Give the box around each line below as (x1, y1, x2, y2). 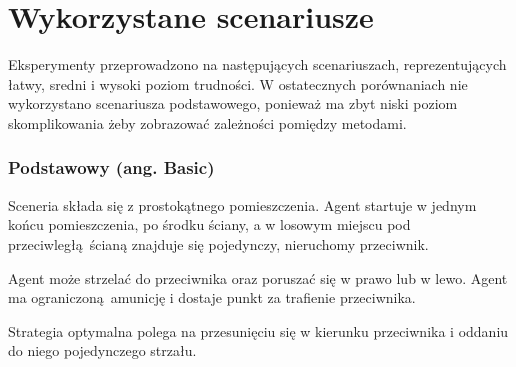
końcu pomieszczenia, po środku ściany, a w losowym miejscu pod (8, 214, 411, 235)
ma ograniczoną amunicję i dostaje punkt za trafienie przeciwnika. (8, 287, 416, 308)
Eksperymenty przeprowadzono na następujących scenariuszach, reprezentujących (8, 54, 507, 75)
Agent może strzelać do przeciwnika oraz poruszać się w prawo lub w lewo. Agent (8, 267, 508, 288)
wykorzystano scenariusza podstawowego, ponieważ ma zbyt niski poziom (8, 93, 458, 114)
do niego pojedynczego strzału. (8, 340, 197, 361)
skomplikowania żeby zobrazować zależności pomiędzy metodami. (8, 112, 407, 133)
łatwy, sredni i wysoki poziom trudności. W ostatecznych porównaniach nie (8, 73, 468, 94)
